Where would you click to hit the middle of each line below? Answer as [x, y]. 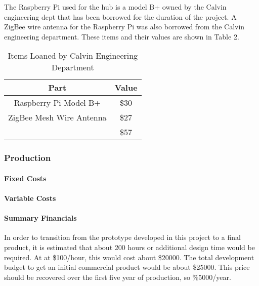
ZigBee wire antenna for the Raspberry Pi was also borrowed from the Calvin [124, 27]
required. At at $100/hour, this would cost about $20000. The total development [129, 257]
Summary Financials [40, 218]
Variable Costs [30, 198]
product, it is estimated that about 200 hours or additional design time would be [129, 247]
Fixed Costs [25, 178]
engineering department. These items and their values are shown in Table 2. [122, 36]
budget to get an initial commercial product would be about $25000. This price [127, 267]
